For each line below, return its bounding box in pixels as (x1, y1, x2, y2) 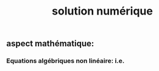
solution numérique (51, 4, 154, 18)
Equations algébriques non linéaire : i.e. (6, 56, 125, 65)
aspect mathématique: (6, 38, 94, 49)
